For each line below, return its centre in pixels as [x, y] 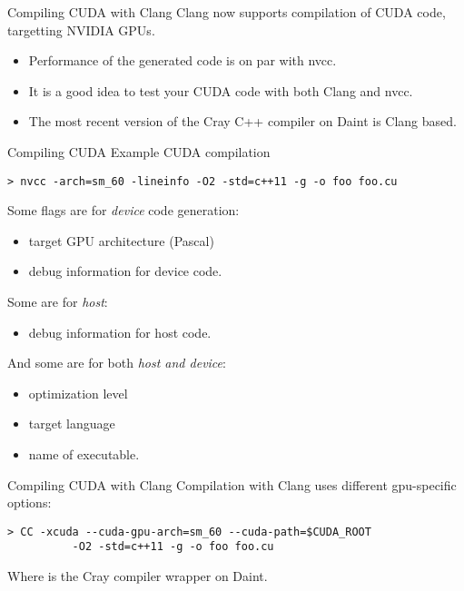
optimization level [78, 393]
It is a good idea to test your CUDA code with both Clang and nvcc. [221, 90]
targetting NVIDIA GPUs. [81, 30]
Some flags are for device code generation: [123, 210]
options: [30, 502]
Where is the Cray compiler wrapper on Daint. [138, 576]
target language [72, 424]
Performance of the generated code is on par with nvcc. [183, 60]
